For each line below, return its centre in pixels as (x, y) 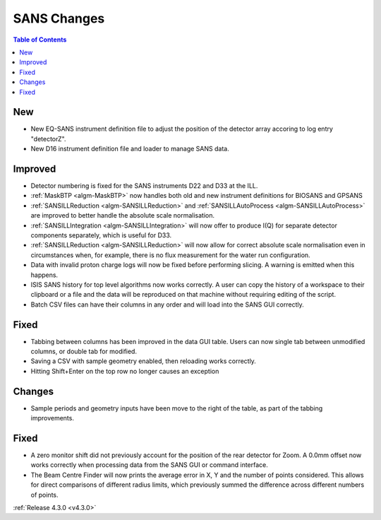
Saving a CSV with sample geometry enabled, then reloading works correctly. (144, 361)
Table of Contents (40, 40)
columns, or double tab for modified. (84, 351)
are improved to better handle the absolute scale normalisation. (123, 215)
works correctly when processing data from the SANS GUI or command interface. (149, 465)
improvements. (52, 418)
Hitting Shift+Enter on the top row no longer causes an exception (125, 371)
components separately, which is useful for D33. (101, 235)
